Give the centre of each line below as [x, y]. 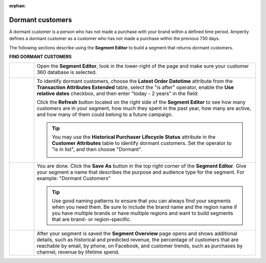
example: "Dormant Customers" [74, 179]
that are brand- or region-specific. [92, 220]
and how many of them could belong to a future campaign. [105, 114]
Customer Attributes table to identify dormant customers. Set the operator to [142, 143]
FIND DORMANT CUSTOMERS [40, 57]
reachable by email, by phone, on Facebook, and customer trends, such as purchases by [140, 246]
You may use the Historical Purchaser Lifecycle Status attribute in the [134, 137]
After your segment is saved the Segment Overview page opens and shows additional [137, 233]
